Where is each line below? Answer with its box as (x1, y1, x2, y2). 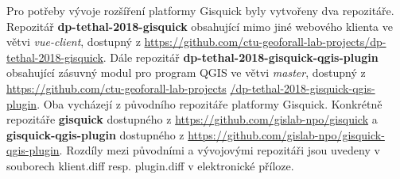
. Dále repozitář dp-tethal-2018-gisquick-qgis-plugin (103, 48, 379, 65)
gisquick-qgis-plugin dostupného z (6, 126, 184, 143)
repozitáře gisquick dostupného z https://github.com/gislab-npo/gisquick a (6, 111, 378, 128)
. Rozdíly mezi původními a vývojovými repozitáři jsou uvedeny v (59, 142, 380, 158)
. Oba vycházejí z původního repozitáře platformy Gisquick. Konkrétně (37, 95, 383, 112)
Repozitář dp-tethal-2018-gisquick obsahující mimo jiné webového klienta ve (6, 17, 393, 34)
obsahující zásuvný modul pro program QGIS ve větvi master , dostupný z (6, 64, 366, 81)
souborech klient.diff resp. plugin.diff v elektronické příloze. (6, 157, 294, 173)
